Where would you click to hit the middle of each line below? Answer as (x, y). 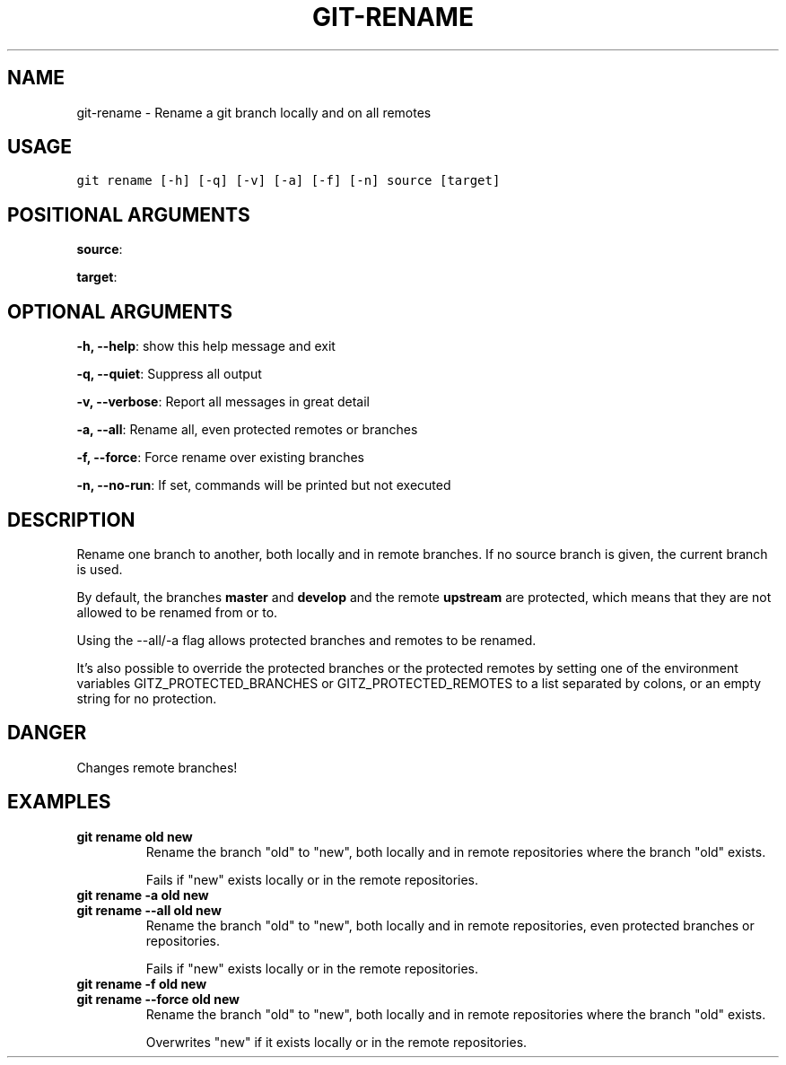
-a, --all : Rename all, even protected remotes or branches (247, 430)
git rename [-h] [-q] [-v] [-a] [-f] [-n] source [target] (288, 181)
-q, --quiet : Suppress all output (169, 374)
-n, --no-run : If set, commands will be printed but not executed (264, 485)
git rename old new (135, 836)
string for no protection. (147, 698)
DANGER (47, 733)
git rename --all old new (149, 910)
